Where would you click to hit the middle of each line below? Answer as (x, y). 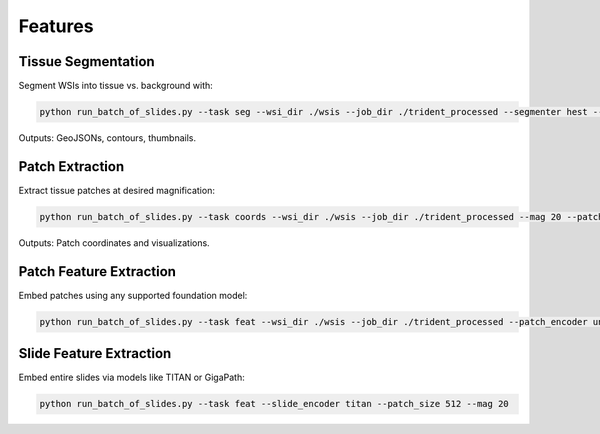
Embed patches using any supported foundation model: (133, 295)
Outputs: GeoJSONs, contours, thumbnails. (107, 138)
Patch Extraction (71, 166)
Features (56, 26)
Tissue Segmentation (86, 61)
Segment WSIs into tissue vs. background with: (116, 86)
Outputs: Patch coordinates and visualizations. (114, 242)
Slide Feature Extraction (95, 353)
